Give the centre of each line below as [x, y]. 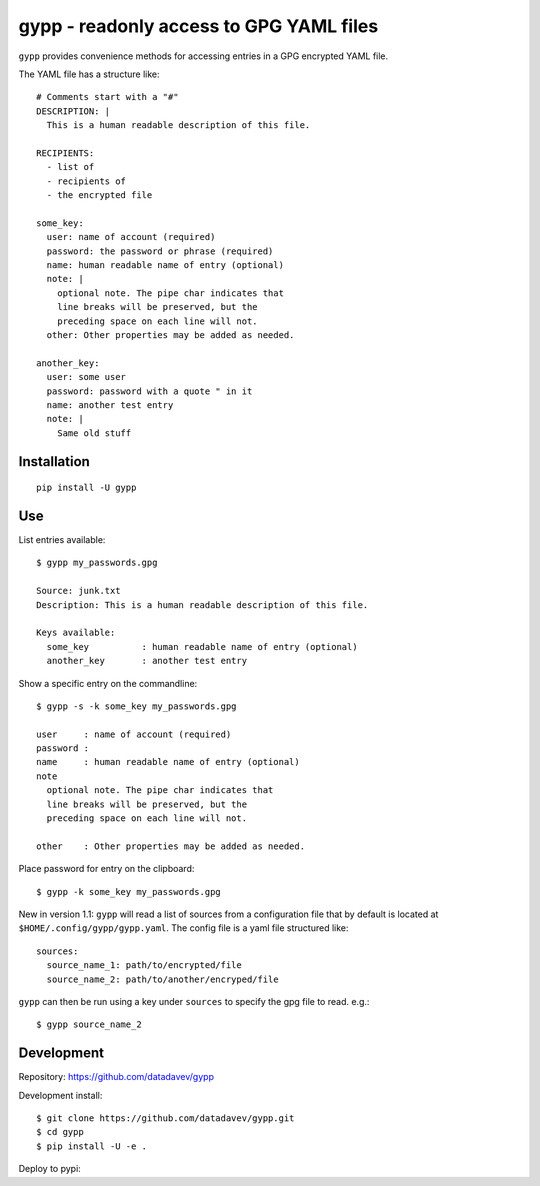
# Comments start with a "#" [107, 97]
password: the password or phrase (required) [160, 251]
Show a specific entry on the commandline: [108, 683]
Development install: [60, 1095]
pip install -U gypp [86, 488]
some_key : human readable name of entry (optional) [202, 646]
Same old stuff [94, 433]
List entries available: [62, 540]
